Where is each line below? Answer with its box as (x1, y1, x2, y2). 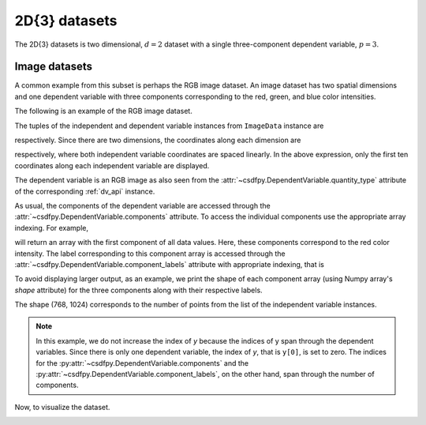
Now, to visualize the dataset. (14, 402, 110, 412)
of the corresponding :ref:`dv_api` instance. (14, 186, 155, 196)
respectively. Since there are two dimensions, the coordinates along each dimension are (14, 135, 301, 145)
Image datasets (14, 60, 92, 73)
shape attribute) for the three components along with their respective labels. (14, 285, 263, 295)
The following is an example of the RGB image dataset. (14, 107, 192, 116)
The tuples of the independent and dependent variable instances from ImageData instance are (14, 121, 324, 130)
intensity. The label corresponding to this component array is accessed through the (14, 249, 286, 258)
